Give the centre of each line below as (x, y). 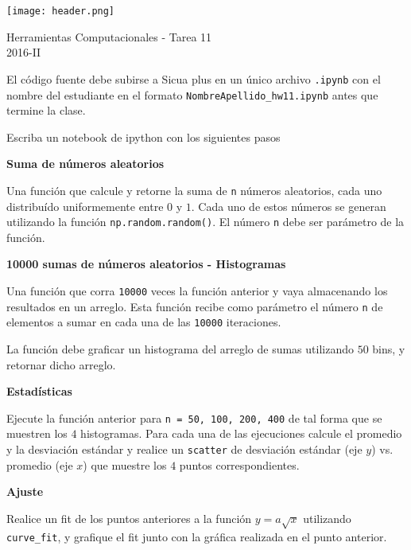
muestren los (37, 433)
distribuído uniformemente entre (85, 206)
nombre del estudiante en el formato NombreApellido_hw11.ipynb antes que (192, 94)
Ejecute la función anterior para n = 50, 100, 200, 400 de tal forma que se (194, 417)
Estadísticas (39, 391)
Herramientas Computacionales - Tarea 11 (109, 36)
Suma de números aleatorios (85, 164)
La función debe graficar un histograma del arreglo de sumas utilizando (180, 349)
